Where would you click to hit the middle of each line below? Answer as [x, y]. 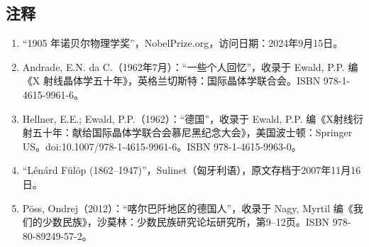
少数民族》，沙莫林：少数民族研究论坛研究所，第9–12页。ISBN [186, 222]
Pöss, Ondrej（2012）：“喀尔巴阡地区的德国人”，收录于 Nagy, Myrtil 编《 [188, 208]
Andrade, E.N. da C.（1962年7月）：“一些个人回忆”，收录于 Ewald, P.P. [183, 66]
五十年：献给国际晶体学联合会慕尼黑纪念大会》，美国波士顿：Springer [192, 132]
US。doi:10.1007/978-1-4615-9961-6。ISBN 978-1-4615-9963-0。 [162, 146]
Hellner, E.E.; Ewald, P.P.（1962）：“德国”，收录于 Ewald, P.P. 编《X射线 [188, 118]
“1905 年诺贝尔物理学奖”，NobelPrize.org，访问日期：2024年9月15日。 [183, 43]
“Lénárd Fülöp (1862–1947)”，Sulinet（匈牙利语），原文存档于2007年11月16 [192, 170]
